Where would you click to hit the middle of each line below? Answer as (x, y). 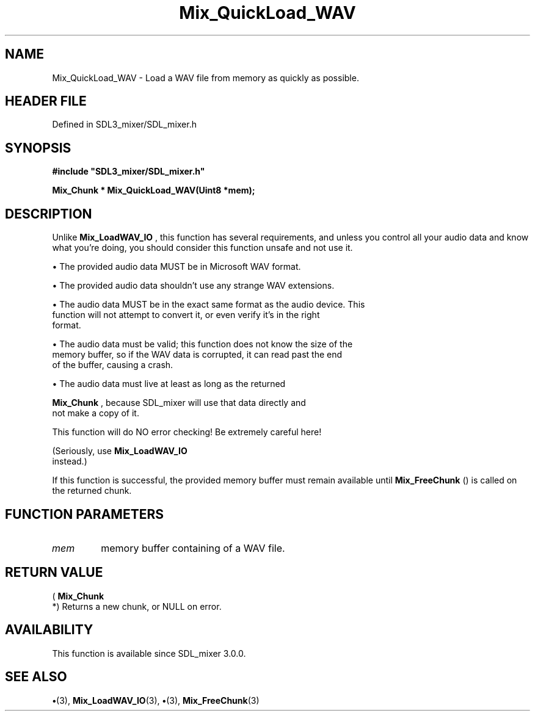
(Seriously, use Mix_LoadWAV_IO (120, 451)
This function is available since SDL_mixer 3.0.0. (149, 653)
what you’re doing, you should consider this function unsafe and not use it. (202, 248)
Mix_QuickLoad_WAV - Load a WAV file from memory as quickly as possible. (206, 78)
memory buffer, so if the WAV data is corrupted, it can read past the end (197, 355)
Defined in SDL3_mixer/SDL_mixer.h (124, 125)
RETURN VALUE (54, 573)
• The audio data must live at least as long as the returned (169, 384)
